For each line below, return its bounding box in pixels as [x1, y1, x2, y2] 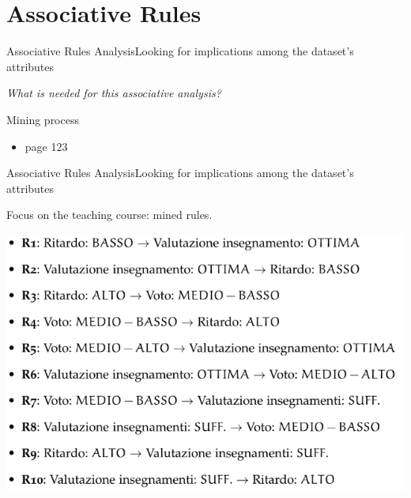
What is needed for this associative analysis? [6, 85, 221, 101]
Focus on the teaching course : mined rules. [6, 206, 213, 223]
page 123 [25, 138, 68, 154]
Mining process [6, 111, 79, 127]
